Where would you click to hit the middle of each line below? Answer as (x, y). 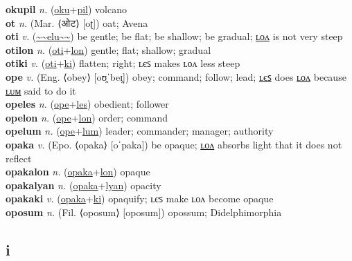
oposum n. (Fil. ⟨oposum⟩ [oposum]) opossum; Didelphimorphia (144, 212)
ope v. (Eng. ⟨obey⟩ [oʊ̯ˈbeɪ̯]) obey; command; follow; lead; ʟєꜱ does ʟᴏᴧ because (176, 76)
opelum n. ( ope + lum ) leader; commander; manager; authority (140, 131)
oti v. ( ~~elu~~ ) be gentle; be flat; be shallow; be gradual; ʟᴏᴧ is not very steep (174, 36)
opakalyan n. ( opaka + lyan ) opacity (83, 185)
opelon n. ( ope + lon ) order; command (87, 117)
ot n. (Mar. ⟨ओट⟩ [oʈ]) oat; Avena (77, 22)
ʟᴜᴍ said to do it (41, 90)
